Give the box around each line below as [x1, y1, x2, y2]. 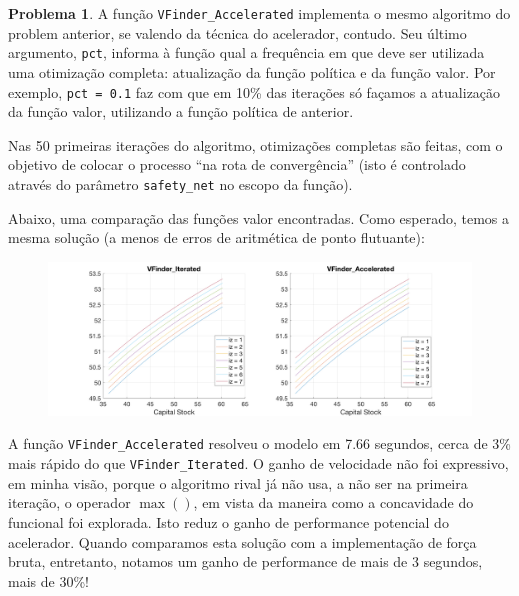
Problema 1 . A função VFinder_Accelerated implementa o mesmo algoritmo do [8, 3, 511, 23]
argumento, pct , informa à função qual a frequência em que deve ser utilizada [8, 42, 485, 63]
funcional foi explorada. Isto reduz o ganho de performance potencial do [8, 511, 449, 532]
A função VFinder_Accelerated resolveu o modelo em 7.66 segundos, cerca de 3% [8, 433, 512, 454]
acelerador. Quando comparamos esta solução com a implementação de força [8, 531, 477, 552]
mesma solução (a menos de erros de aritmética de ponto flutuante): [8, 227, 425, 248]
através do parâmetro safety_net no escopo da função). [8, 173, 353, 194]
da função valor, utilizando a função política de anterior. [8, 101, 354, 122]
